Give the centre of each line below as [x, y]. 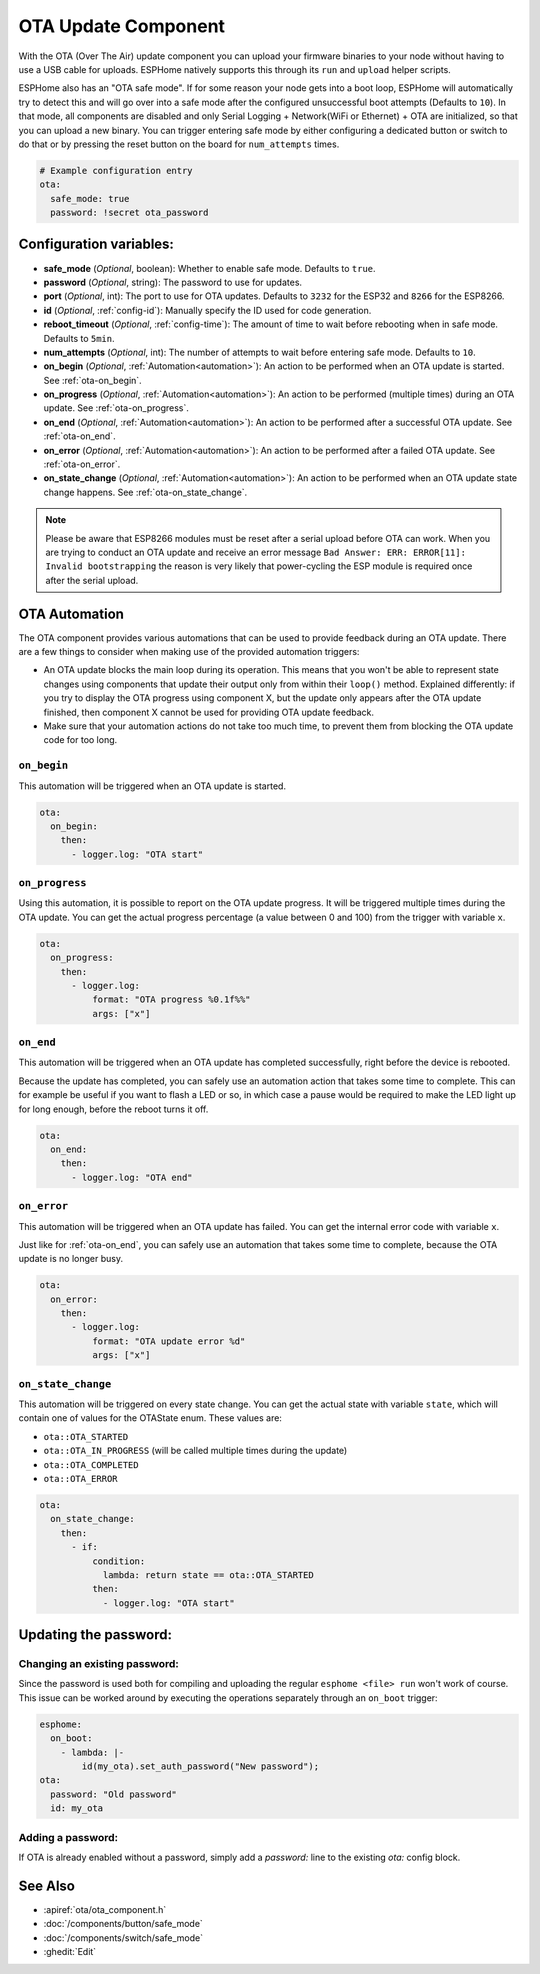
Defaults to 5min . [79, 338]
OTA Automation [71, 613]
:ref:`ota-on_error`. [82, 464]
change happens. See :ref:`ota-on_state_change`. [145, 492]
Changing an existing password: [99, 1664]
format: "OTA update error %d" [168, 1341]
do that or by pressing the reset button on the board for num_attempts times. [179, 144]
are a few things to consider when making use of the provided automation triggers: [189, 652]
